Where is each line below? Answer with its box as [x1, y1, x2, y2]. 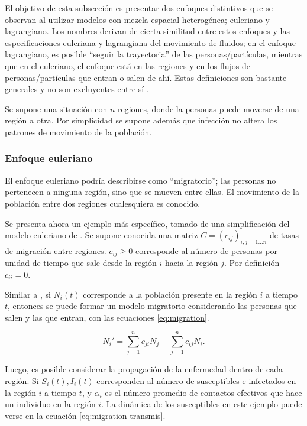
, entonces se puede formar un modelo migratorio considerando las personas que [8, 300, 297, 312]
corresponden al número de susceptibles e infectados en [96, 375, 296, 387]
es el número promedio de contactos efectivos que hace [105, 386, 302, 398]
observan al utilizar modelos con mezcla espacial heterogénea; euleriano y [5, 13, 270, 25]
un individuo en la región [5, 398, 96, 410]
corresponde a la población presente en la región [83, 288, 257, 300]
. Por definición [224, 256, 280, 269]
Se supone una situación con [5, 102, 108, 115]
